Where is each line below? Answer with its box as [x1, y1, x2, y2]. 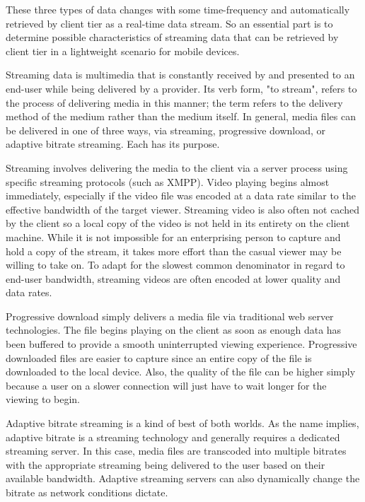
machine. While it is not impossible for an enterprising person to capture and [6, 229, 341, 244]
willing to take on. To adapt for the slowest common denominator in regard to [6, 257, 345, 272]
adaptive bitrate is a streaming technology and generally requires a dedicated [6, 429, 340, 444]
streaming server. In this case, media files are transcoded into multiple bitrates [6, 443, 347, 458]
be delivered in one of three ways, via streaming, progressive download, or [6, 122, 326, 137]
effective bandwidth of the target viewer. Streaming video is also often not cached [6, 202, 359, 216]
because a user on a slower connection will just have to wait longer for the [6, 378, 327, 392]
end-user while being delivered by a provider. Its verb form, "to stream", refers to [6, 81, 357, 95]
